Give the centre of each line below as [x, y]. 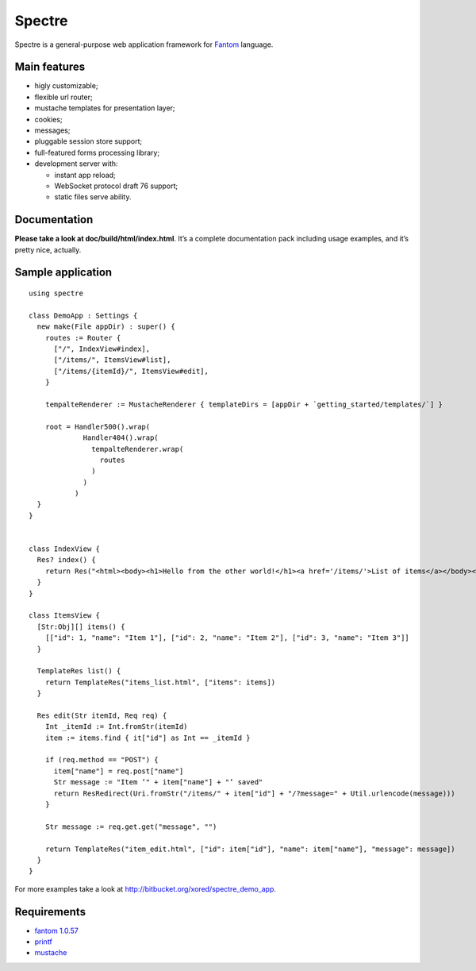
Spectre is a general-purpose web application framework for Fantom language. [144, 44]
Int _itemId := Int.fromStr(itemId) [116, 727]
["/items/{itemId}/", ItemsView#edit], [131, 371]
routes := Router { [83, 338]
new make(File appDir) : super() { [106, 327]
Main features [50, 67]
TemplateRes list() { [79, 671]
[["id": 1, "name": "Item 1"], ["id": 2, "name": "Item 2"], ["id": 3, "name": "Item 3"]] [227, 638]
